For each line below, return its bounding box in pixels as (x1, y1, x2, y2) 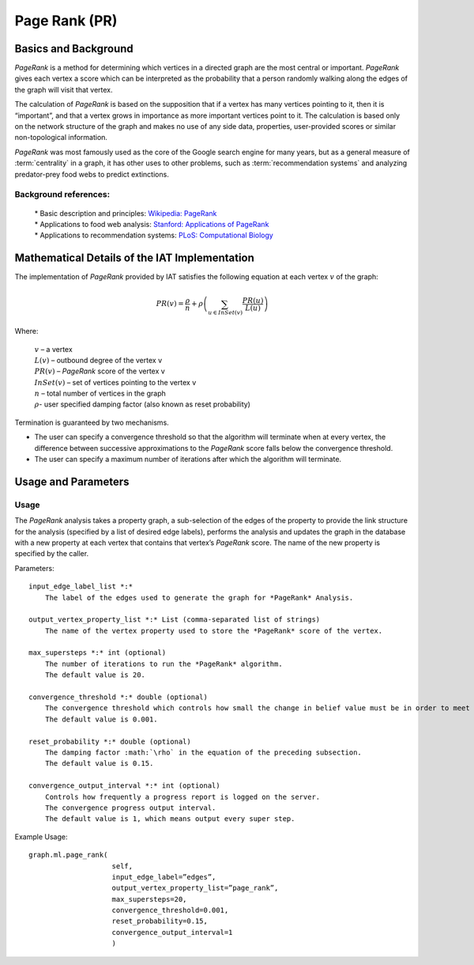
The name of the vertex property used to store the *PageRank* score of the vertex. (44, 626, 383, 635)
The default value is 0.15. (44, 759, 154, 768)
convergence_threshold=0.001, (111, 906, 229, 915)
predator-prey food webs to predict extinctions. (14, 169, 169, 179)
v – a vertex (34, 344, 73, 354)
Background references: (14, 189, 111, 200)
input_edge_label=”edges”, (111, 872, 216, 881)
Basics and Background (14, 42, 134, 55)
